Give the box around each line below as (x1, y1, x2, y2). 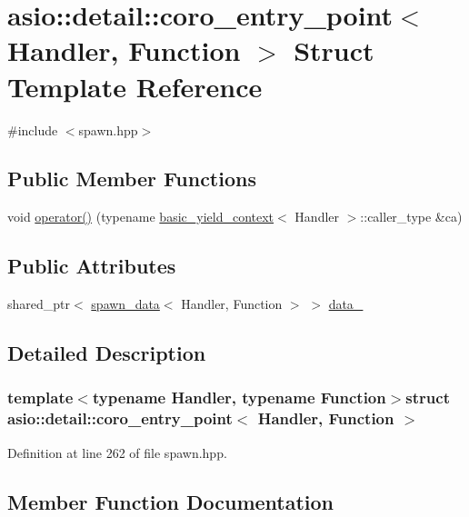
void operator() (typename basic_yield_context (7, 207, 274, 226)
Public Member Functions (7, 164, 256, 193)
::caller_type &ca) (360, 207, 463, 226)
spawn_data (91, 294, 160, 313)
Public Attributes (7, 252, 176, 280)
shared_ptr (7, 294, 71, 313)
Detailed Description (7, 339, 206, 367)
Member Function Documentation (7, 487, 334, 515)
